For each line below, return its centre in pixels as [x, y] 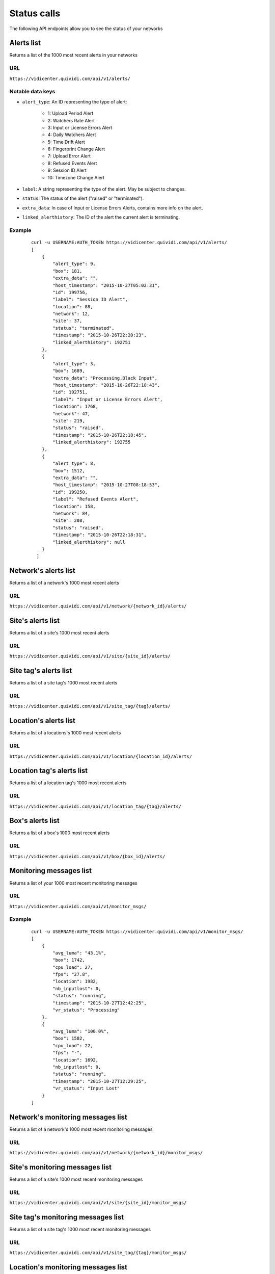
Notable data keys [32, 92]
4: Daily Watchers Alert [72, 135]
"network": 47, [72, 414]
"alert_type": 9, [74, 264]
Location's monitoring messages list [68, 1267]
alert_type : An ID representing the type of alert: [75, 101]
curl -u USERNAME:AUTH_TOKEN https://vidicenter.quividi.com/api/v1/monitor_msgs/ [137, 932]
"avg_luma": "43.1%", [80, 953]
